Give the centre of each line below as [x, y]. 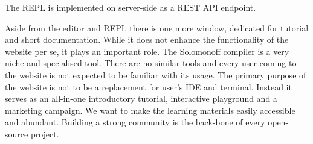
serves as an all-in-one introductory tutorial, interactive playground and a [141, 99]
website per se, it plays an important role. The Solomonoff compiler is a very [147, 51]
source [17, 133]
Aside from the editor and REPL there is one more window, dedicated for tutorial [157, 27]
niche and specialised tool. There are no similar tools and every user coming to [151, 63]
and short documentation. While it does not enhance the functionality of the [147, 39]
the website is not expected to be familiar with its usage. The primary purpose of [156, 74]
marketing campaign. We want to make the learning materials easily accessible [150, 110]
